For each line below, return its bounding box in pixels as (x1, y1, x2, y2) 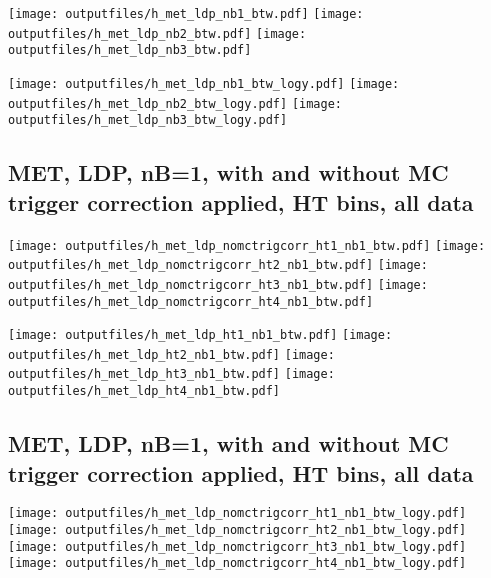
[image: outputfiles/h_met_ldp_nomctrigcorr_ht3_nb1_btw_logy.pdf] (8, 539, 467, 554)
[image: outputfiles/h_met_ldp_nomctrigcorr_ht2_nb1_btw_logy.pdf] (8, 523, 467, 538)
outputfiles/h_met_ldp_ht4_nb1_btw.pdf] (8, 384, 281, 399)
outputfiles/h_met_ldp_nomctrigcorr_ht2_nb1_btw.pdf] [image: (8, 258, 428, 273)
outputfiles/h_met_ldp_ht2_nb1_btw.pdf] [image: (8, 347, 335, 362)
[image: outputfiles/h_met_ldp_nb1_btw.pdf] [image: (8, 7, 364, 21)
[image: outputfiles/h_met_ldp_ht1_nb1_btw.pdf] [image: (8, 328, 393, 343)
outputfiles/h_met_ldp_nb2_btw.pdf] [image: (8, 26, 307, 41)
